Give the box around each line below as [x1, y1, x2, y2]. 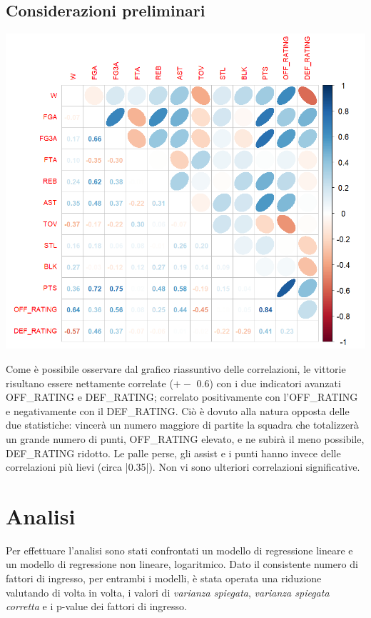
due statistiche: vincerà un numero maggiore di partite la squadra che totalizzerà [6, 417, 359, 432]
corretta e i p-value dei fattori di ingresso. [6, 599, 187, 614]
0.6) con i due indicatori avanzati [196, 375, 341, 390]
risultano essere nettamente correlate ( [6, 375, 173, 390]
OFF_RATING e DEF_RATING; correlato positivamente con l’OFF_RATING [6, 389, 358, 404]
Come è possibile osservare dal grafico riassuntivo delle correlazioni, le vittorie [6, 361, 346, 376]
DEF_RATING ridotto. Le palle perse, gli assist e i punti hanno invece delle [6, 445, 341, 460]
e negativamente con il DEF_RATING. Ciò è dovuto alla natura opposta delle [6, 403, 350, 418]
